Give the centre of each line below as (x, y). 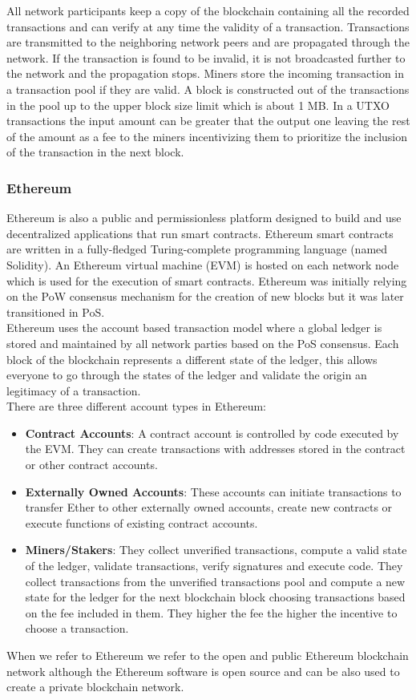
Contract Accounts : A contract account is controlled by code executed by (212, 433)
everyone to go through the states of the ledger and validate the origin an (187, 375)
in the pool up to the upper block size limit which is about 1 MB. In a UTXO (198, 105)
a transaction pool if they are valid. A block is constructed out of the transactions (208, 89)
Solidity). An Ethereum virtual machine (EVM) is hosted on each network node (203, 264)
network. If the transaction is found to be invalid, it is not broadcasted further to (206, 57)
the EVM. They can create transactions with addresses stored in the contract (215, 449)
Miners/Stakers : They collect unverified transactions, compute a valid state (216, 550)
